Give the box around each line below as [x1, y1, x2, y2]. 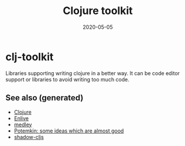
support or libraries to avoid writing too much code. [5, 76, 130, 83]
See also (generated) [5, 93, 84, 103]
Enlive [13, 114, 29, 121]
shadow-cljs [13, 133, 44, 140]
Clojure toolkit [63, 4, 133, 18]
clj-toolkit [5, 50, 54, 63]
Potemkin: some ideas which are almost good [13, 127, 124, 134]
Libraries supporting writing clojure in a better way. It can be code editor [5, 69, 180, 77]
